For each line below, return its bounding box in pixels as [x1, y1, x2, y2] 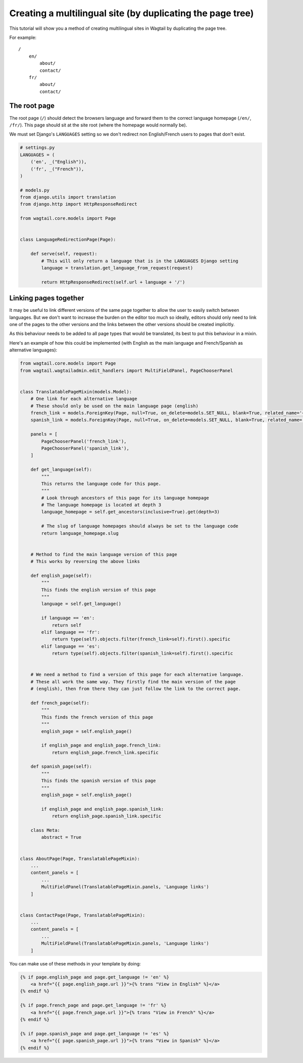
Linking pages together [9, 294, 84, 303]
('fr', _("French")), [30, 166, 84, 172]
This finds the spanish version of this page [41, 778, 156, 783]
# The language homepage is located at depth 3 [41, 502, 162, 508]
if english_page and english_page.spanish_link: [41, 806, 164, 812]
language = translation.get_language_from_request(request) [41, 265, 193, 270]
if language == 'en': [41, 615, 95, 621]
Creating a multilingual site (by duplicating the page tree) [9, 8, 254, 19]
